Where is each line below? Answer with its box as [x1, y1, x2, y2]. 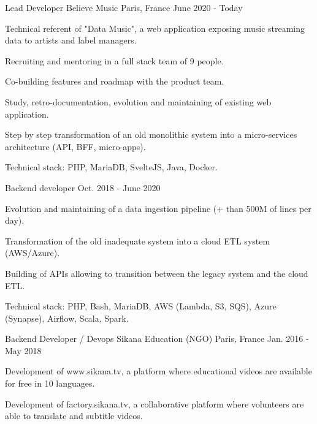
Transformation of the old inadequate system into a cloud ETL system [5, 234, 270, 247]
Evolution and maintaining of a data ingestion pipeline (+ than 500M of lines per [5, 202, 311, 214]
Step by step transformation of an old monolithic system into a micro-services [5, 128, 297, 141]
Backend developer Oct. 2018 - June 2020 [5, 181, 161, 194]
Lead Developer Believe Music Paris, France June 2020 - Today [5, 1, 243, 13]
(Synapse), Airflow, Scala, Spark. [5, 311, 129, 324]
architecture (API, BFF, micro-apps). [5, 140, 146, 153]
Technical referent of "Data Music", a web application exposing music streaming [5, 21, 305, 34]
